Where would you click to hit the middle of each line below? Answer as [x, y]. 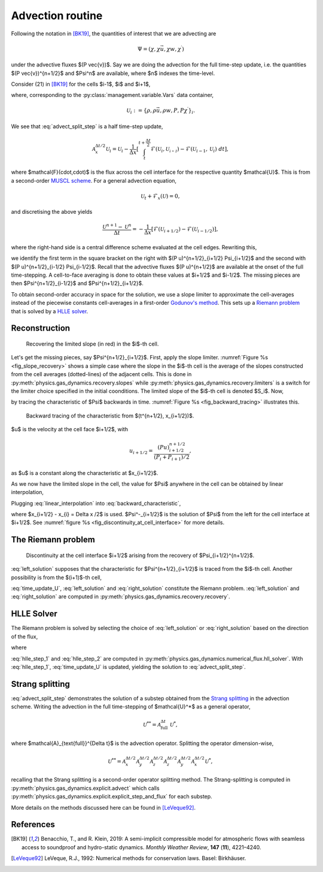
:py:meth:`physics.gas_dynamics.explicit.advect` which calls [85, 788]
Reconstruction [41, 328]
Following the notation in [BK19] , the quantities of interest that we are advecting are [114, 34]
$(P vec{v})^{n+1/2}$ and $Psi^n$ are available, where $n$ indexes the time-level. [113, 73]
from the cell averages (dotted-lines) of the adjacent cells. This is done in [101, 374]
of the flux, [25, 636]
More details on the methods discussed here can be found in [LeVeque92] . [103, 807]
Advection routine [57, 16]
